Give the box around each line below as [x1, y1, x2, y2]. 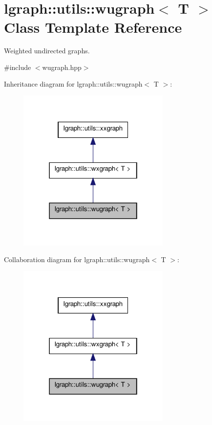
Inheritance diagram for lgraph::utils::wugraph [4, 78, 143, 89]
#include [4, 62, 31, 72]
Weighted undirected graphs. [4, 45, 90, 56]
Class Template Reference [4, 17, 182, 37]
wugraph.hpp [42, 62, 82, 72]
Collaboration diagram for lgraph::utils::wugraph [4, 254, 150, 264]
